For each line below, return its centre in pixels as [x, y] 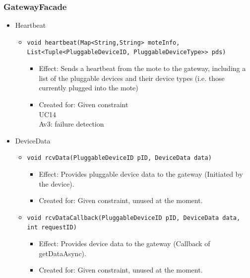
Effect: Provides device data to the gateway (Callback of [125, 243]
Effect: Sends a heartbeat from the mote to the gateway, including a [142, 68]
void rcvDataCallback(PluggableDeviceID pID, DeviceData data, [134, 218]
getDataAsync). [62, 253]
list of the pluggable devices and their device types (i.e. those [132, 78]
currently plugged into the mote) [89, 88]
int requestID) [52, 228]
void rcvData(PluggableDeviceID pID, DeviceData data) [119, 158]
